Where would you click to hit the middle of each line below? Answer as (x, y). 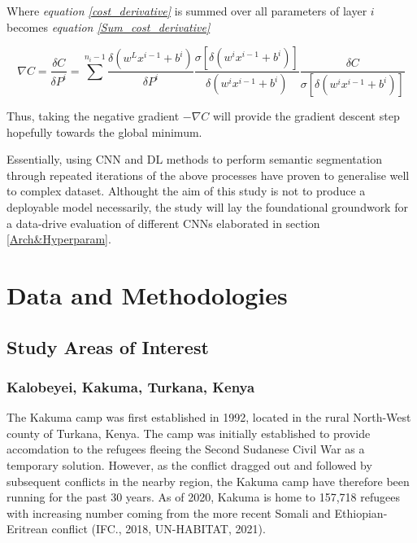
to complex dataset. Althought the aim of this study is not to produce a (186, 191)
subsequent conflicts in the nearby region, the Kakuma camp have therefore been (208, 481)
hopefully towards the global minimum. (104, 131)
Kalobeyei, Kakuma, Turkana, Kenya (131, 386)
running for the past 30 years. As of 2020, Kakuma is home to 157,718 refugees (203, 497)
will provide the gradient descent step (306, 116)
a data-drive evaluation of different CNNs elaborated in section (163, 223)
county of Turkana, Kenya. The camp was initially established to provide (189, 433)
